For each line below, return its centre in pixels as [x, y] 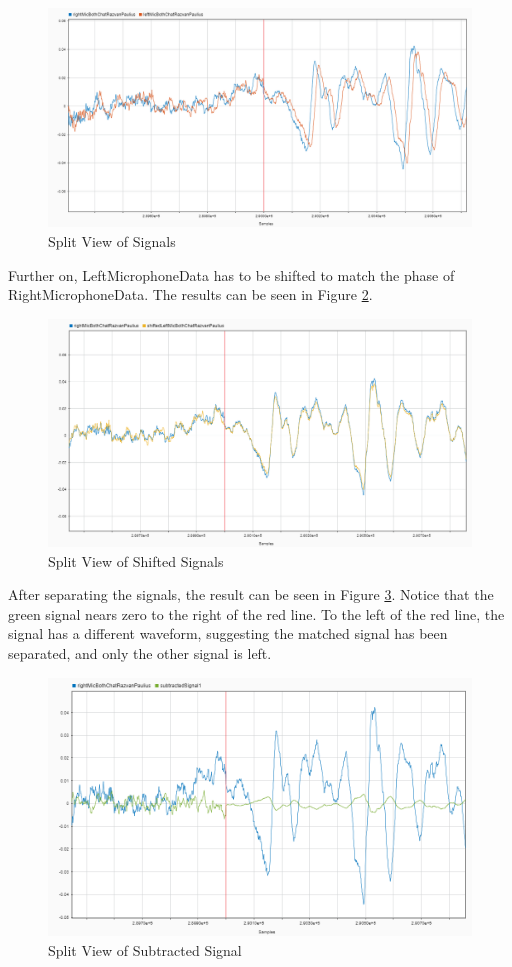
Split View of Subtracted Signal [145, 949]
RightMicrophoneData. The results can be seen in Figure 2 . [190, 294]
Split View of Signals [112, 241]
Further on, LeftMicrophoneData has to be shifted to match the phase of [231, 274]
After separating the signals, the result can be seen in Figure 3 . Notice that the [251, 594]
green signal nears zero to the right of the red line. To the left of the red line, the [256, 613]
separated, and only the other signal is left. [140, 652]
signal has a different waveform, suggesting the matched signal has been [228, 633]
